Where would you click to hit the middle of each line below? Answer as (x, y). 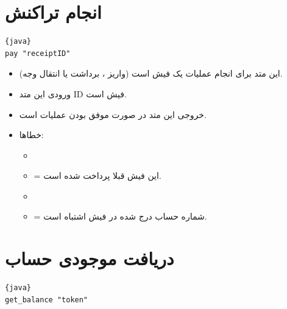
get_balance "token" (47, 300)
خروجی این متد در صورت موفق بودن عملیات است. (113, 114)
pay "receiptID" (38, 53)
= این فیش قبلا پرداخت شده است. (97, 175)
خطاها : (31, 135)
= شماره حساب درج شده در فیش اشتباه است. (120, 216)
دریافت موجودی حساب (90, 258)
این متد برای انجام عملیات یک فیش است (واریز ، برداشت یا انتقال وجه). (151, 73)
